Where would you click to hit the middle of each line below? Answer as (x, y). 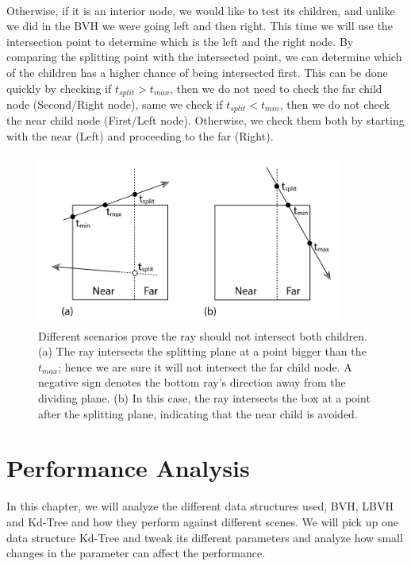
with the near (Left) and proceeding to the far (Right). (140, 136)
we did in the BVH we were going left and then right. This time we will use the (200, 26)
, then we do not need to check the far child (276, 88)
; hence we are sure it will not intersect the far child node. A (205, 366)
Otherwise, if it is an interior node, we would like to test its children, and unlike (201, 10)
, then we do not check (335, 104)
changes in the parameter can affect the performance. (136, 553)
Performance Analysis (128, 468)
